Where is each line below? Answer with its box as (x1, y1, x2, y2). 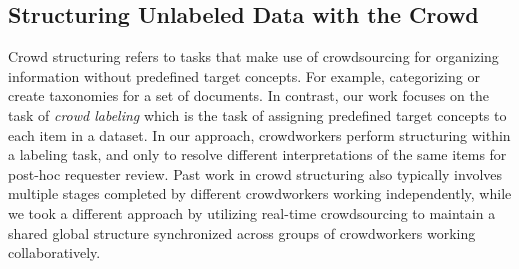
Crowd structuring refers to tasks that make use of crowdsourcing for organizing (8, 46, 499, 67)
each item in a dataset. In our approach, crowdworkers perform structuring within (8, 124, 511, 145)
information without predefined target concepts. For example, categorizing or (8, 65, 480, 86)
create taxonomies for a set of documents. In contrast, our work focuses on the (8, 85, 489, 106)
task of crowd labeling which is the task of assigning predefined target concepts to (8, 104, 507, 125)
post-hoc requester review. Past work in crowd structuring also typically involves (8, 163, 503, 184)
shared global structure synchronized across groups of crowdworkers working (8, 222, 476, 243)
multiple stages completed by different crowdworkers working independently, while (8, 183, 512, 204)
